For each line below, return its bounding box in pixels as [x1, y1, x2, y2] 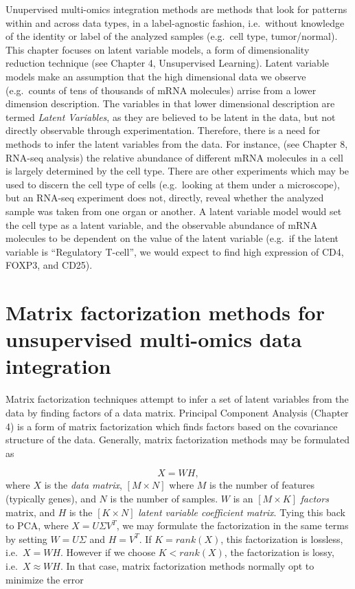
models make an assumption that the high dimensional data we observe [5, 69, 306, 83]
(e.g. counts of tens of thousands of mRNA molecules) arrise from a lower [5, 82, 317, 97]
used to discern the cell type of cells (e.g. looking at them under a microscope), [5, 177, 340, 191]
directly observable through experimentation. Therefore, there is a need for [5, 123, 321, 137]
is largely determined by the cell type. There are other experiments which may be [5, 164, 350, 178]
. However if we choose [60, 545, 156, 559]
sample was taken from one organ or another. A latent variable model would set [5, 203, 342, 218]
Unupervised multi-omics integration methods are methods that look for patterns [5, 2, 347, 16]
